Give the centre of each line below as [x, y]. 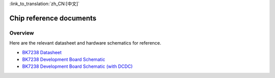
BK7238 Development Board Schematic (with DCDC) [77, 66]
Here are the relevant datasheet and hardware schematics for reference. [85, 43]
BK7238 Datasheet [42, 52]
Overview [22, 33]
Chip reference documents [53, 18]
